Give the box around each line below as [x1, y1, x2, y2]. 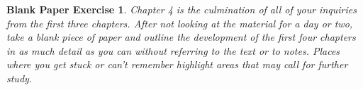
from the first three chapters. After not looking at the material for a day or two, [6, 15, 353, 30]
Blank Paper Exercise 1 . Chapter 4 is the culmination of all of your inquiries [6, 2, 357, 16]
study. [6, 70, 33, 85]
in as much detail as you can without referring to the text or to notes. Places [6, 43, 340, 58]
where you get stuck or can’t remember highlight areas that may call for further [6, 57, 348, 72]
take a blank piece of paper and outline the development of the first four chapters [6, 30, 356, 44]
